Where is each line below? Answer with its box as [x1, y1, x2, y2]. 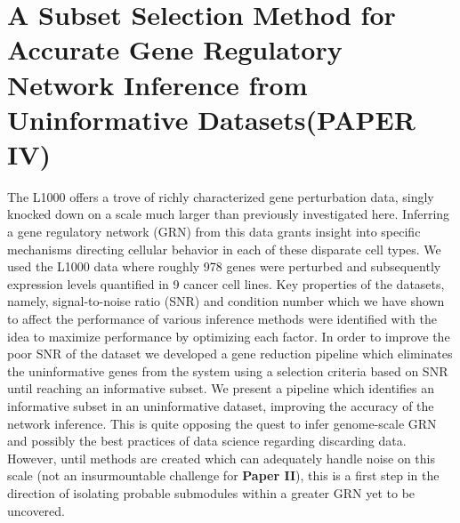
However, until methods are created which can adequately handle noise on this [7, 448, 435, 467]
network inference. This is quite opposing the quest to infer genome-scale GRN [7, 414, 437, 432]
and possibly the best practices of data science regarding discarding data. [7, 431, 407, 450]
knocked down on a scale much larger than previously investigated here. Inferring [7, 205, 450, 223]
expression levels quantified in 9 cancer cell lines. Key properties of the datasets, [7, 274, 445, 293]
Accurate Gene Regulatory [7, 31, 343, 68]
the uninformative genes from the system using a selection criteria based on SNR [7, 361, 448, 380]
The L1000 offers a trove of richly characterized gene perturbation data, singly [7, 187, 434, 205]
